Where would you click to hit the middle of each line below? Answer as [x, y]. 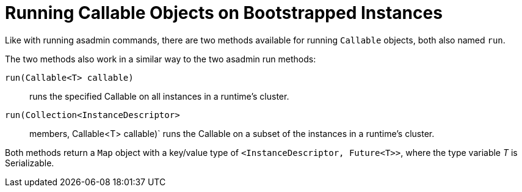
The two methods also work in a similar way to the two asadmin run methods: [161, 59]
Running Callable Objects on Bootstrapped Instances [224, 13]
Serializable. [30, 163]
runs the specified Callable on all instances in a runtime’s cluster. [159, 96]
